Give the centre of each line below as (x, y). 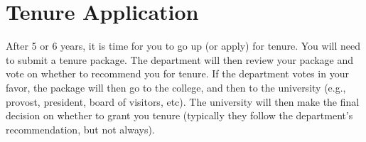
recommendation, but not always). (80, 129)
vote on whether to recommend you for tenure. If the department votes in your (177, 73)
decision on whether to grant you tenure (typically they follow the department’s (179, 115)
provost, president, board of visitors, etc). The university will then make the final (183, 101)
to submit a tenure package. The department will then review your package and (180, 59)
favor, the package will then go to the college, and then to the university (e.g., (176, 87)
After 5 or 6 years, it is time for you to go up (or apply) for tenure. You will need (183, 46)
